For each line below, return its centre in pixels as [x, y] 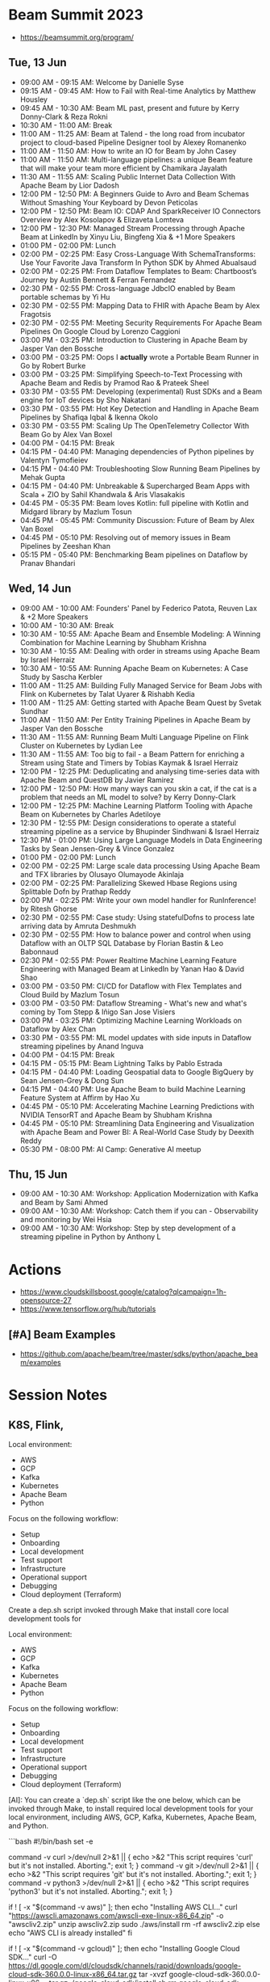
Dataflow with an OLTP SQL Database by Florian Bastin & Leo [122, 943]
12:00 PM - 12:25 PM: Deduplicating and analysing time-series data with [140, 771]
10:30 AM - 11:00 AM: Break [66, 125]
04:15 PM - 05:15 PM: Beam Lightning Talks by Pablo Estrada [121, 1063]
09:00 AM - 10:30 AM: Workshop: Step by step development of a [128, 1228]
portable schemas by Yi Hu [65, 297]
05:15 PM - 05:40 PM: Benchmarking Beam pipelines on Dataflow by [134, 555]
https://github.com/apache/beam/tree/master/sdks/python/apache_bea [139, 1354]
